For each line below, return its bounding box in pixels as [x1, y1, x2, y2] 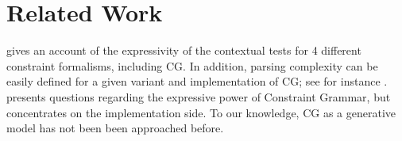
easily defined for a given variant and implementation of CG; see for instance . [6, 73, 388, 90]
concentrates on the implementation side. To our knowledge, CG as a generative [6, 104, 396, 120]
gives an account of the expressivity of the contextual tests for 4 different [6, 42, 361, 59]
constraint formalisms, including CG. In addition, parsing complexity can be [6, 57, 378, 74]
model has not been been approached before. [6, 120, 224, 136]
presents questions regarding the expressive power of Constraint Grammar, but [6, 88, 391, 105]
